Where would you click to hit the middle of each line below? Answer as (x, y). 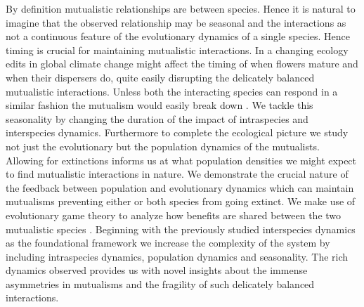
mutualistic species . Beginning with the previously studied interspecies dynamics (181, 229)
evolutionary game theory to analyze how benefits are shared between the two (174, 215)
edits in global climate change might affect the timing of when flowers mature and (182, 64)
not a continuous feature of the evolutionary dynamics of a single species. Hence (178, 36)
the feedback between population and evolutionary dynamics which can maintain (180, 187)
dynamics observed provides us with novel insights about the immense (157, 270)
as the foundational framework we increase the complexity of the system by (168, 243)
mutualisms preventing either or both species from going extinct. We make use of (181, 201)
